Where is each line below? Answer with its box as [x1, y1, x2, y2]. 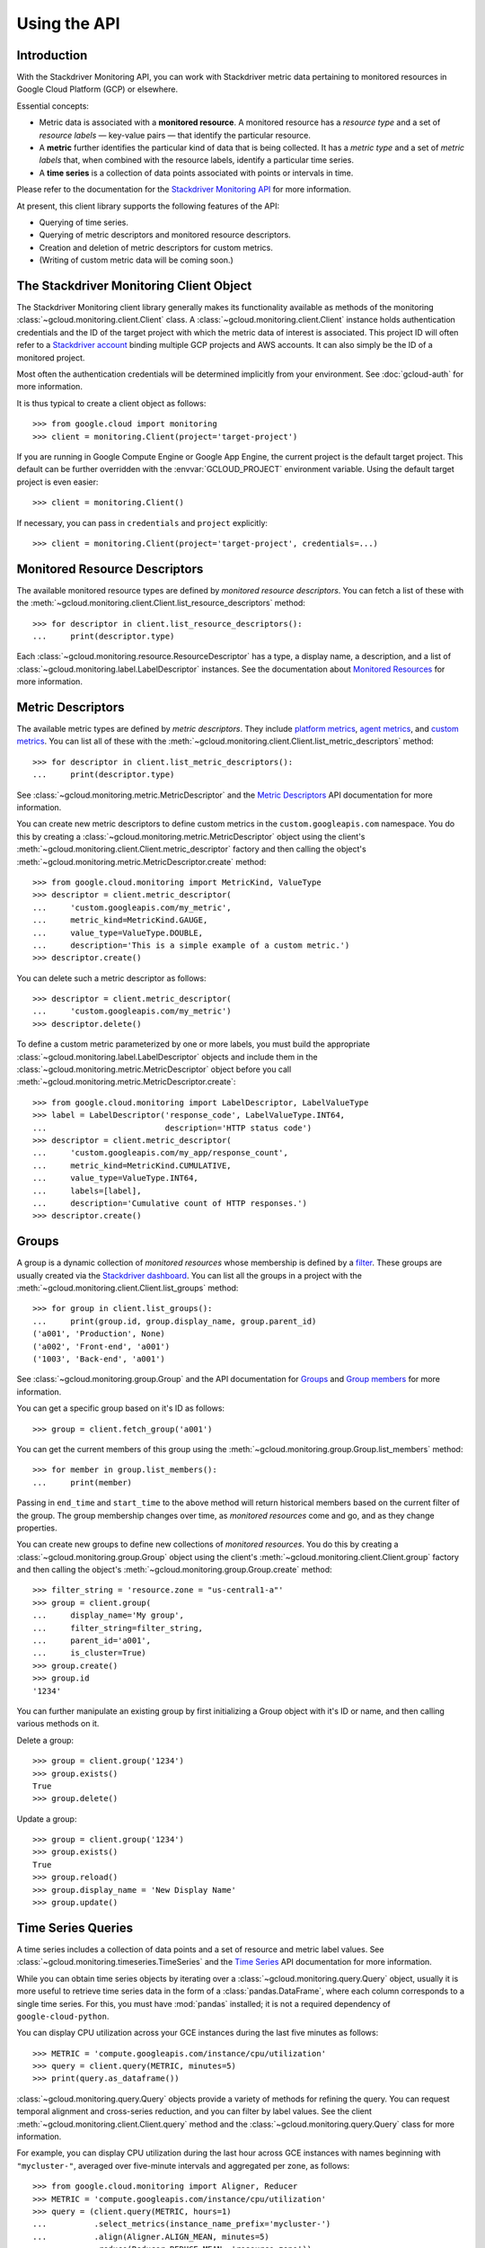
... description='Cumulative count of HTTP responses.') [32, 1198, 307, 1209]
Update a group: [16, 1813, 77, 1824]
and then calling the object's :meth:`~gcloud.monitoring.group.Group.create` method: [16, 1565, 332, 1575]
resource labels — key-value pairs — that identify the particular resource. [39, 129, 312, 140]
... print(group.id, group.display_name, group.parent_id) [32, 1316, 317, 1326]
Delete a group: [16, 1735, 75, 1745]
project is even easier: [16, 477, 99, 487]
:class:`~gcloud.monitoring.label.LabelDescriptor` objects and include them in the [16, 1051, 318, 1062]
